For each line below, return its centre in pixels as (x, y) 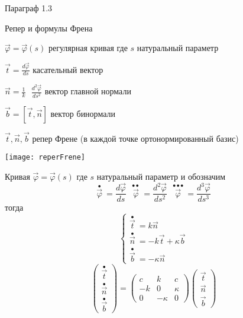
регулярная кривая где (88, 48)
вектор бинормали (83, 113)
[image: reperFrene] (45, 158)
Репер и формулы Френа (49, 28)
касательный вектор (68, 69)
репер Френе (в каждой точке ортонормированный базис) (135, 138)
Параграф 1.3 (29, 8)
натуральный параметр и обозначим (161, 176)
